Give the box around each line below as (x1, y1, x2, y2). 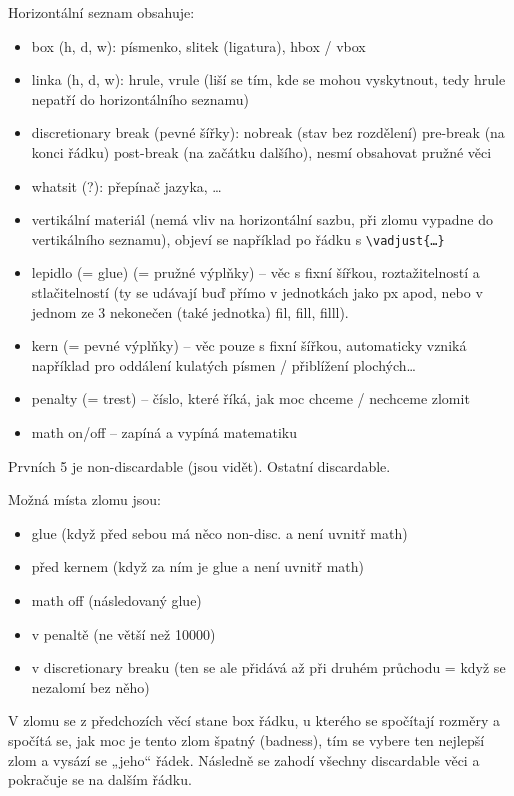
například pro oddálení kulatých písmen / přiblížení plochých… (31, 354, 416, 375)
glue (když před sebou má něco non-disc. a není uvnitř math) (31, 522, 408, 543)
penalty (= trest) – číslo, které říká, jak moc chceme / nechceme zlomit (31, 388, 470, 409)
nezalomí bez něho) (31, 676, 150, 697)
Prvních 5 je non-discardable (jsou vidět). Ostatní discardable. (8, 455, 391, 476)
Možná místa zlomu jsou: (8, 489, 161, 510)
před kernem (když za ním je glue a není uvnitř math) (31, 556, 365, 577)
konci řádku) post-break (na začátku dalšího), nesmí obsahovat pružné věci (31, 141, 492, 162)
